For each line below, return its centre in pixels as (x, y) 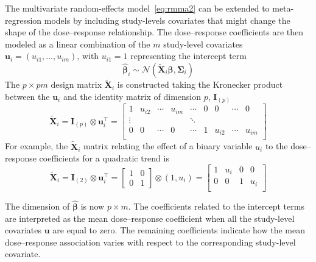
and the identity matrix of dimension (132, 96)
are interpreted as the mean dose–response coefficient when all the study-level (150, 218)
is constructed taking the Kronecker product (200, 84)
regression (23, 20)
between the (27, 96)
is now (93, 206)
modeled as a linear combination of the (78, 44)
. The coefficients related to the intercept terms (216, 206)
